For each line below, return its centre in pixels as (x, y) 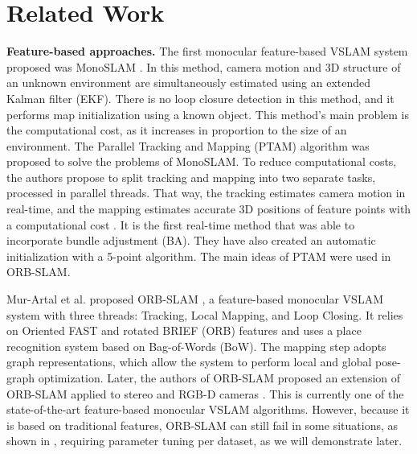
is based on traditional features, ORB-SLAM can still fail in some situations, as (202, 425)
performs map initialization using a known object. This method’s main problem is (208, 114)
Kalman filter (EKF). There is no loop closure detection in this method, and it (200, 98)
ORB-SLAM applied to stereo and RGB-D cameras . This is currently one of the (205, 393)
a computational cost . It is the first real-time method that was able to (181, 224)
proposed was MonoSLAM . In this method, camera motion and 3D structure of (204, 66)
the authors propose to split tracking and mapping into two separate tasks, (191, 177)
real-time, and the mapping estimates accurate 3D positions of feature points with (209, 209)
